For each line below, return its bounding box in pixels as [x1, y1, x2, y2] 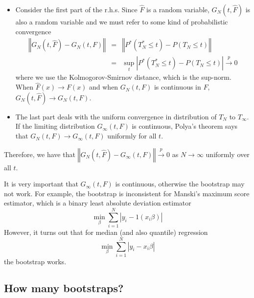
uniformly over [206, 149, 250, 159]
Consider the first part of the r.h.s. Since [15, 4, 138, 14]
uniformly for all [107, 131, 157, 141]
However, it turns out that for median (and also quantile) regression [4, 227, 208, 237]
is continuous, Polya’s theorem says [132, 121, 238, 131]
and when [89, 82, 118, 92]
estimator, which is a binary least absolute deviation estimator [4, 198, 191, 208]
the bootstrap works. [4, 256, 67, 266]
